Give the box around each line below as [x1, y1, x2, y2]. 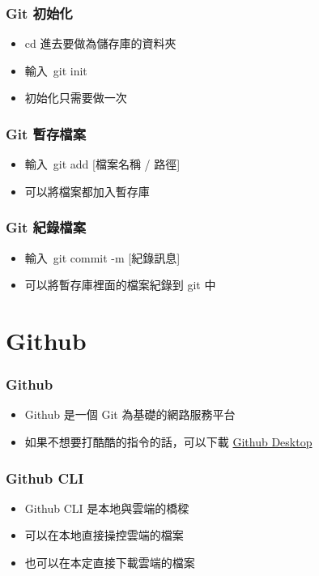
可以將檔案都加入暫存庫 [24, 182, 150, 199]
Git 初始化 [6, 2, 73, 23]
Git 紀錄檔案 [6, 217, 87, 237]
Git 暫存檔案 [6, 123, 87, 143]
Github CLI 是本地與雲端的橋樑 [24, 499, 189, 516]
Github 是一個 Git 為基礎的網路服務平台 [24, 406, 236, 423]
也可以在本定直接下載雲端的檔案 [24, 554, 195, 570]
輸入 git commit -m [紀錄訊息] [24, 249, 181, 266]
